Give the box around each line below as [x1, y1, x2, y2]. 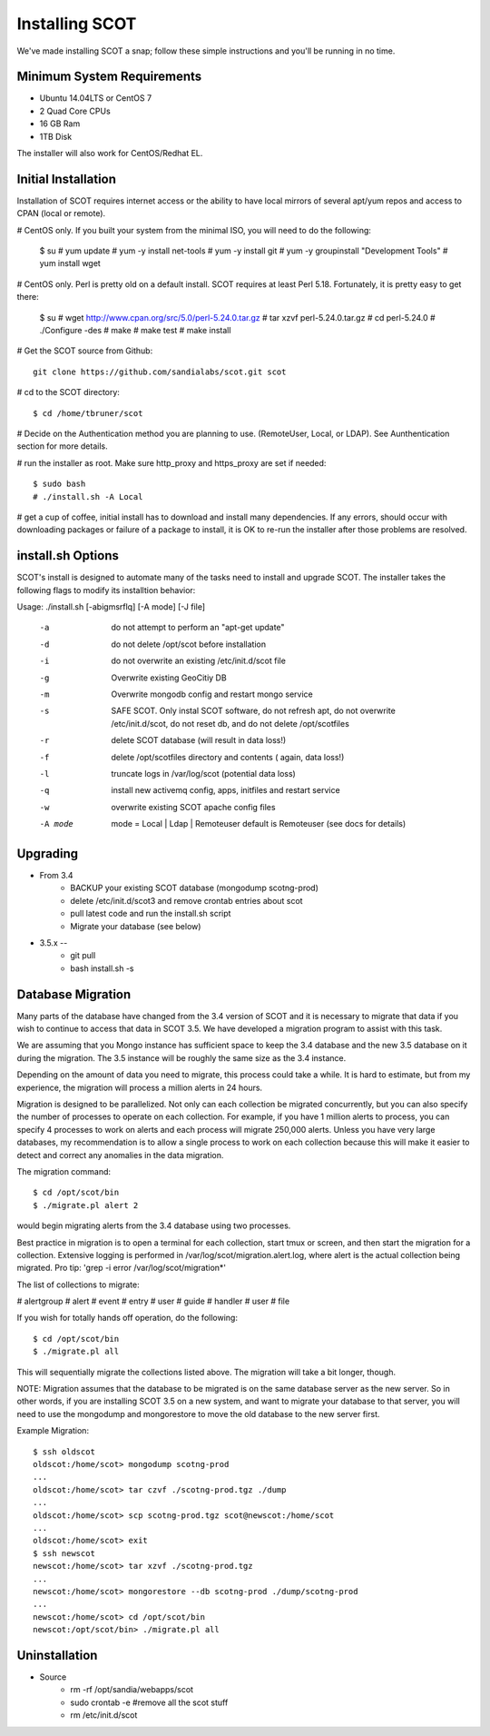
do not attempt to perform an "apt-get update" [111, 622, 285, 633]
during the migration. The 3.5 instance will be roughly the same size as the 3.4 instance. [16, 1052, 347, 1063]
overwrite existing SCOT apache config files [111, 801, 276, 812]
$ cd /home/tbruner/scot [33, 408, 143, 418]
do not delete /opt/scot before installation [111, 639, 267, 650]
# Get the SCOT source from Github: [16, 345, 153, 356]
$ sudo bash [33, 479, 86, 490]
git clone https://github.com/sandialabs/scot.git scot [33, 366, 287, 377]
